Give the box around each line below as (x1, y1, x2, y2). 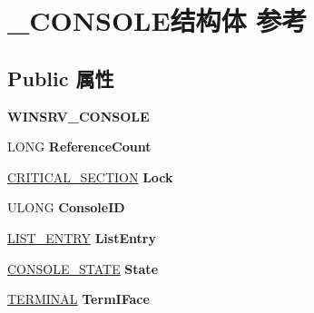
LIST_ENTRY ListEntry (7, 228, 156, 247)
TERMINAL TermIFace (7, 289, 150, 308)
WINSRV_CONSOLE (7, 106, 150, 125)
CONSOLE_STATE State (7, 259, 159, 278)
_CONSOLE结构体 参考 (7, 2, 308, 39)
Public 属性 (7, 64, 114, 92)
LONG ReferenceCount (7, 137, 152, 156)
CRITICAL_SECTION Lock (7, 167, 173, 186)
